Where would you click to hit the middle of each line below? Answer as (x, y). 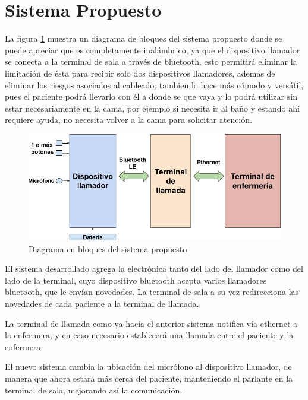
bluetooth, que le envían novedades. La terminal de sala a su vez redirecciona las (152, 292)
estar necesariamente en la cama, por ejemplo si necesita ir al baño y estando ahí (152, 108)
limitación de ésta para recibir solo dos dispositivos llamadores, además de (140, 73)
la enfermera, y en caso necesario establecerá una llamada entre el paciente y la (149, 335)
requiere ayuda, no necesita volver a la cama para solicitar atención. (129, 120)
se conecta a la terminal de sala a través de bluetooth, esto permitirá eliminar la (151, 61)
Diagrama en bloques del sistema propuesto (108, 248)
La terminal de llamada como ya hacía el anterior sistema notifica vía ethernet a (151, 323)
